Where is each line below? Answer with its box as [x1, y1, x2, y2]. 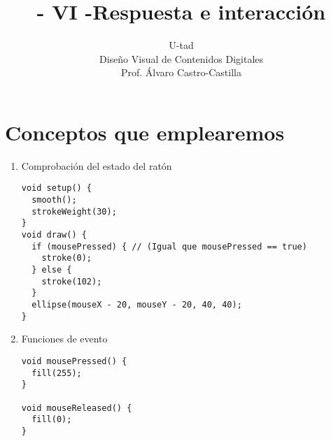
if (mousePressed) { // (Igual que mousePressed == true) [31, 241, 307, 252]
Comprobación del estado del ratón [21, 158, 172, 173]
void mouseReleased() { [21, 403, 132, 413]
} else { [31, 265, 72, 275]
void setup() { [21, 183, 92, 194]
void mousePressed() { [21, 356, 127, 366]
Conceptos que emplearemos [5, 117, 285, 146]
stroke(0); [41, 253, 92, 263]
